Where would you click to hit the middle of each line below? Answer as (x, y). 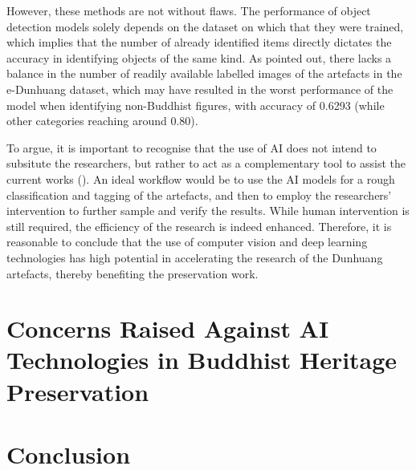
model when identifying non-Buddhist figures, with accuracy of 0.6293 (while (196, 105)
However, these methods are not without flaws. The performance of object (189, 10)
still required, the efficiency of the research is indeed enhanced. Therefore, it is (199, 226)
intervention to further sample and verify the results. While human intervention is (208, 211)
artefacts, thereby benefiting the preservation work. (133, 273)
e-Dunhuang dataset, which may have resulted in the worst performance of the (200, 89)
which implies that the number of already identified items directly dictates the (199, 42)
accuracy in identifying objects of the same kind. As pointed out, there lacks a (199, 57)
